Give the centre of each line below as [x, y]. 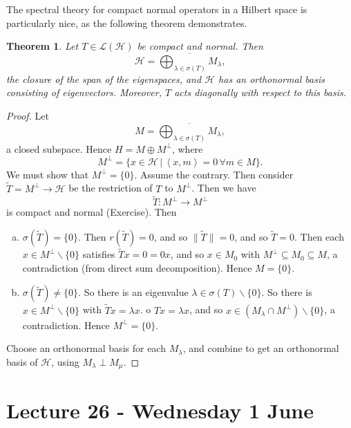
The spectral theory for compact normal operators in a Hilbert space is [157, 9]
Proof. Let [28, 116]
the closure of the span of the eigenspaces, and [104, 78]
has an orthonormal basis [272, 78]
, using [65, 361]
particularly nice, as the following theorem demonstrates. [127, 22]
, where [187, 148]
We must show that [48, 174]
